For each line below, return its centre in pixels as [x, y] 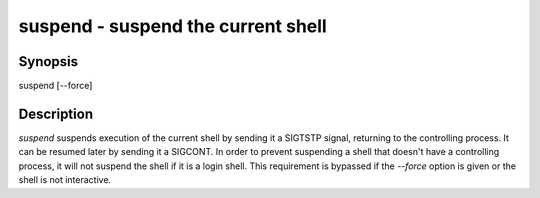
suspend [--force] [55, 86]
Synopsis [48, 61]
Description [56, 113]
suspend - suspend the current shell [172, 26]
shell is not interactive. [65, 180]
